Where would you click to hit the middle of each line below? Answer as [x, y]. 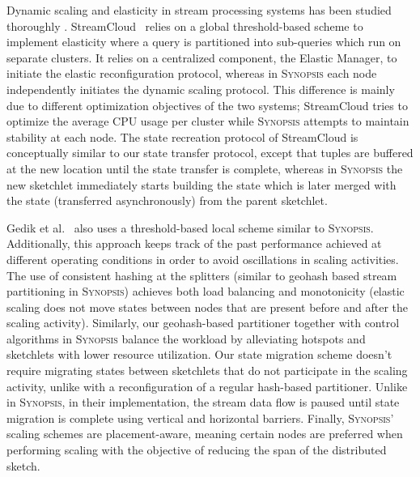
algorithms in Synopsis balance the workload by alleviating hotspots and [186, 338]
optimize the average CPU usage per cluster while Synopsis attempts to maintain [208, 121]
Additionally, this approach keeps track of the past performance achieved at [194, 243]
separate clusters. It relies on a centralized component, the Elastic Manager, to [202, 57]
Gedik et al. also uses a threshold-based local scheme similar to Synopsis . [190, 227]
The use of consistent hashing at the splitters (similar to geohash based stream [202, 275]
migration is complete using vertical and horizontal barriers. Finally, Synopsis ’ [200, 417]
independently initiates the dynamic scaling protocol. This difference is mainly [201, 89]
